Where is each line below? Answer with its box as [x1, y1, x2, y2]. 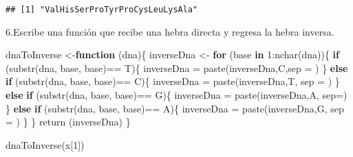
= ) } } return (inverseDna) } [6, 114, 131, 129]
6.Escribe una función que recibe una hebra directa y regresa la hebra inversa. [6, 24, 334, 38]
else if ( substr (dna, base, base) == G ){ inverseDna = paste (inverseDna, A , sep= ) [6, 88, 347, 102]
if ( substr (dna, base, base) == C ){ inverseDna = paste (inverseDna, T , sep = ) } [6, 74, 340, 88]
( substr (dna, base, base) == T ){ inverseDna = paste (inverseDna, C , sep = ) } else [6, 60, 348, 75]
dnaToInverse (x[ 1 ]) [6, 137, 85, 152]
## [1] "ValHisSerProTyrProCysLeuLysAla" [6, 5, 198, 14]
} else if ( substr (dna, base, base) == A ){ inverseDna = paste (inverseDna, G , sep [6, 101, 344, 115]
